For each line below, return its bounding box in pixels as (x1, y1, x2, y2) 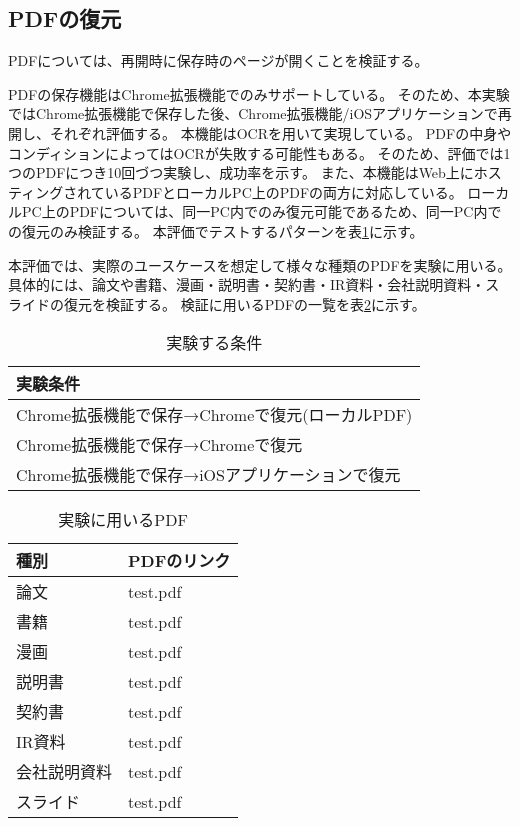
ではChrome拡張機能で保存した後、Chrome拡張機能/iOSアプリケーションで (8, 103, 498, 124)
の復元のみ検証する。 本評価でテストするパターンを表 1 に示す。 (8, 220, 424, 241)
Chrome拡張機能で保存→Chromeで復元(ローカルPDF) (16, 403, 413, 427)
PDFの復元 (8, 3, 122, 34)
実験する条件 (166, 331, 263, 355)
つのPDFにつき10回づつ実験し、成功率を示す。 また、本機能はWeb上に (8, 162, 474, 183)
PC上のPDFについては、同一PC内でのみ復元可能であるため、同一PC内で (21, 201, 502, 222)
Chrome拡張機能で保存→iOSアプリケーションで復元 (16, 463, 401, 487)
